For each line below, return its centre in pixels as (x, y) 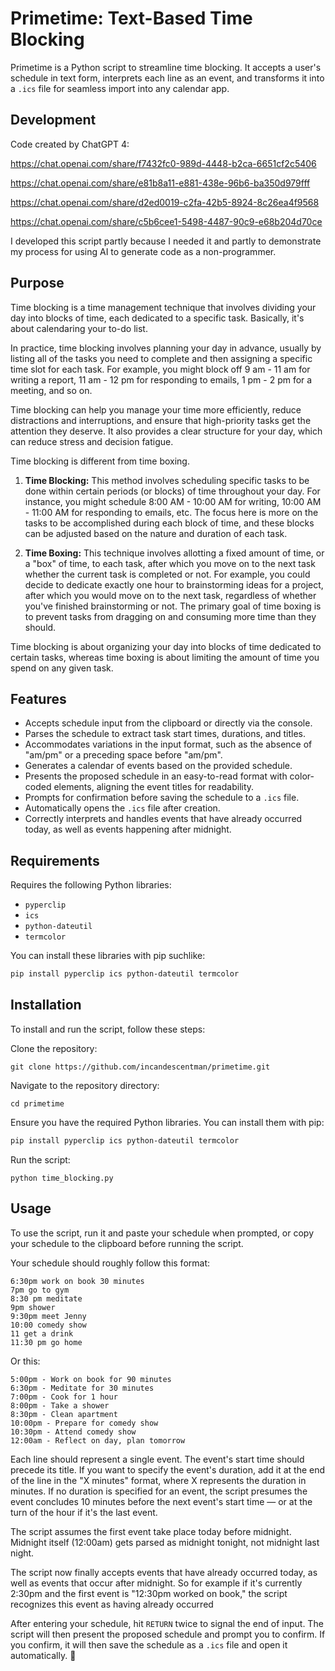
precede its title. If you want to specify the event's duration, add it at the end (168, 1469)
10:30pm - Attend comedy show (73, 1432)
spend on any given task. (62, 668)
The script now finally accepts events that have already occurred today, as (164, 1572)
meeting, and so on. (51, 390)
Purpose (37, 283)
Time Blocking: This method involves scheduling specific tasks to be (167, 480)
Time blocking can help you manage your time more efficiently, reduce (156, 409)
